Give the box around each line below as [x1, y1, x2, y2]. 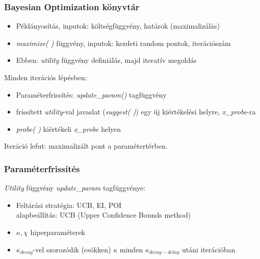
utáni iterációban [181, 244, 236, 254]
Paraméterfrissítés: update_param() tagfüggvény [16, 89, 167, 100]
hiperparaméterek [30, 226, 86, 237]
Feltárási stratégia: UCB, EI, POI [16, 199, 122, 210]
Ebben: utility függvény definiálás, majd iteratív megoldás [16, 55, 197, 65]
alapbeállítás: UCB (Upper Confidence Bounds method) [16, 209, 191, 220]
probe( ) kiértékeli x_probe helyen [16, 123, 121, 134]
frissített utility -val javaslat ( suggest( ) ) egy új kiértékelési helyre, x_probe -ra [16, 106, 256, 117]
